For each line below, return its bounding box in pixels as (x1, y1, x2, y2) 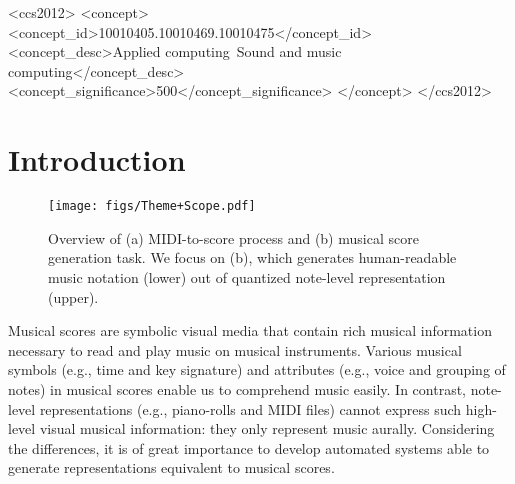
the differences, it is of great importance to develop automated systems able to (8, 437, 490, 458)
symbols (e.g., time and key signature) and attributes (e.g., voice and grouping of (8, 359, 506, 380)
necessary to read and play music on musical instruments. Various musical (8, 339, 462, 360)
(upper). (48, 286, 99, 307)
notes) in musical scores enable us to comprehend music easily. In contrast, (8, 378, 467, 399)
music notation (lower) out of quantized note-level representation (48, 266, 446, 287)
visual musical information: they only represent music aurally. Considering (39, 418, 495, 439)
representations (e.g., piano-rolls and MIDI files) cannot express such (39, 398, 462, 419)
